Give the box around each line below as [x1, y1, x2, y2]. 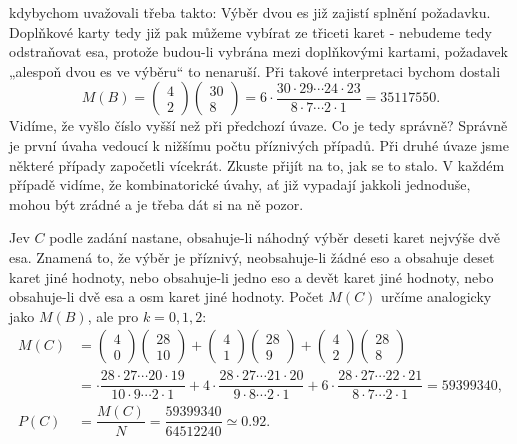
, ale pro [87, 305, 139, 326]
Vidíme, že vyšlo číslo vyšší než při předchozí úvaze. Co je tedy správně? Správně [9, 115, 508, 136]
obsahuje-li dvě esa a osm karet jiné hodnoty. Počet [9, 286, 324, 307]
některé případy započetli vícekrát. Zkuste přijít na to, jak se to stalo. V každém [9, 154, 505, 175]
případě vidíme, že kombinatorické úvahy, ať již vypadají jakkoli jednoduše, [9, 174, 471, 195]
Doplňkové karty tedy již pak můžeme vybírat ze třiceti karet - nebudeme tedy [9, 21, 492, 42]
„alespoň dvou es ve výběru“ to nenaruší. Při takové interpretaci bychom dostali [9, 60, 501, 81]
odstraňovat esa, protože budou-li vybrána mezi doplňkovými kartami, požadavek [9, 41, 508, 62]
